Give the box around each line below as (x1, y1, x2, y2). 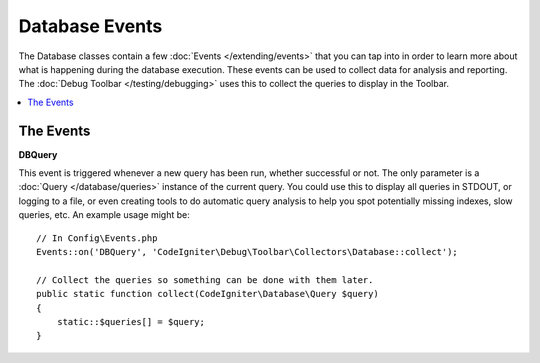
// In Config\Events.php (36, 232, 158, 244)
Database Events (18, 15, 163, 37)
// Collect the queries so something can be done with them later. (36, 274, 374, 285)
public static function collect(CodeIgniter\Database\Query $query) (36, 288, 379, 300)
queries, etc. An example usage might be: (18, 209, 190, 221)
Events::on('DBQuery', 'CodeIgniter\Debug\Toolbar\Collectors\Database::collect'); (36, 246, 459, 257)
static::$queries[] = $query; (56, 316, 205, 327)
